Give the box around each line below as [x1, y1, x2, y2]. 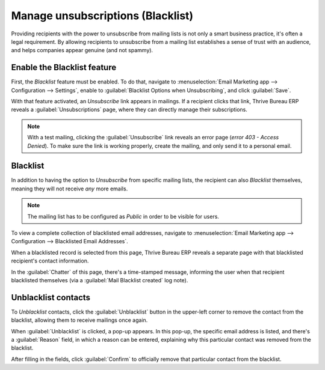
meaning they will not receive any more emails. [11, 185, 128, 192]
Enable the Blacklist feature [11, 62, 117, 73]
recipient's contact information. [11, 257, 89, 264]
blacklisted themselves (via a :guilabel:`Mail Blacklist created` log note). [11, 277, 188, 284]
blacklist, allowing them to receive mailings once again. [11, 317, 148, 324]
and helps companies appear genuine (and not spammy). [11, 47, 153, 54]
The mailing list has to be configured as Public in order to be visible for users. [27, 213, 220, 220]
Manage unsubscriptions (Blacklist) [11, 9, 194, 22]
